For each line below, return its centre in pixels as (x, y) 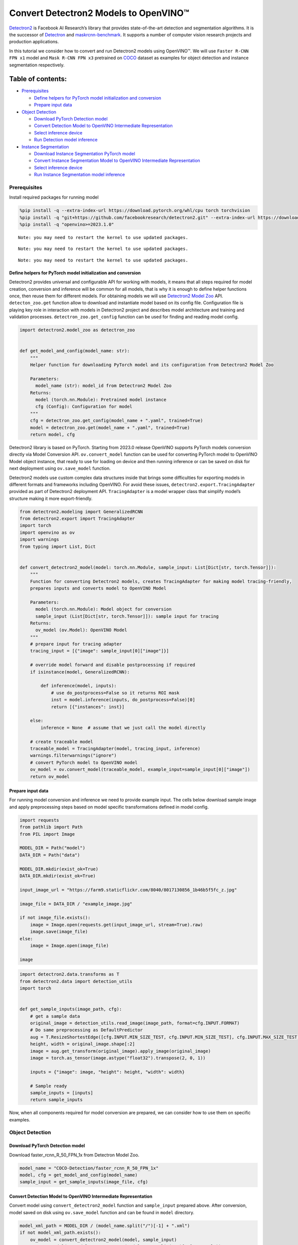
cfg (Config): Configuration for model (84, 407)
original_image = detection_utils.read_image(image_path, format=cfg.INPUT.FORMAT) (135, 1023)
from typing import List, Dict (58, 546)
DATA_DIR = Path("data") (50, 855)
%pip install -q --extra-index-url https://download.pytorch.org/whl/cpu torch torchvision (135, 211)
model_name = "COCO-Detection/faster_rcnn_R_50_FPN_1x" (89, 1168)
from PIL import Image (47, 834)
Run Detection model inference (66, 140)
